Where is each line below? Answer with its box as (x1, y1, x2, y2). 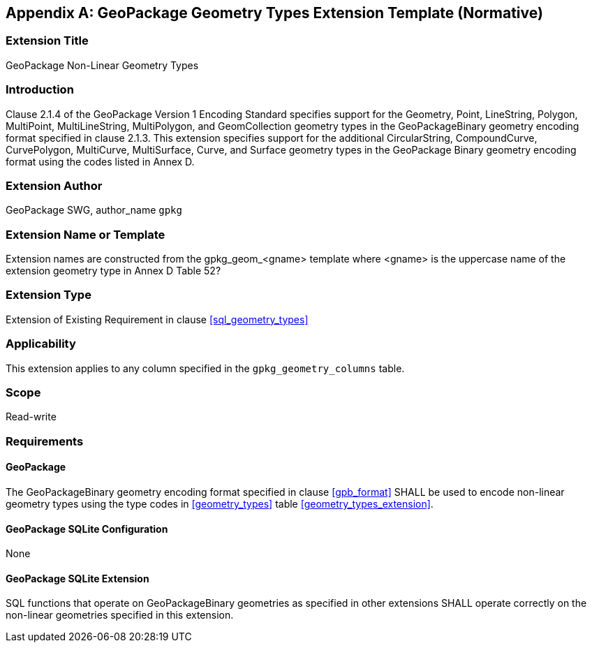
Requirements (6, 434, 84, 448)
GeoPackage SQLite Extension (6, 572, 149, 584)
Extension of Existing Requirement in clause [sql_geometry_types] (6, 313, 309, 325)
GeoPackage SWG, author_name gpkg (6, 204, 182, 216)
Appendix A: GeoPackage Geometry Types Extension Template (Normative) (6, 4, 543, 22)
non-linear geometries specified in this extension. (6, 609, 234, 621)
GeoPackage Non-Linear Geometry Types (6, 59, 199, 71)
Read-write (6, 411, 57, 423)
